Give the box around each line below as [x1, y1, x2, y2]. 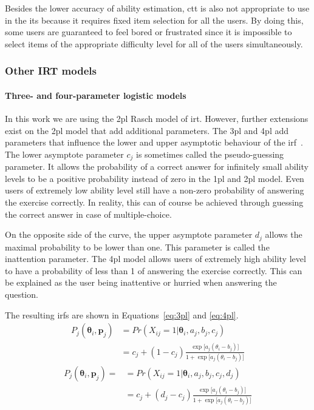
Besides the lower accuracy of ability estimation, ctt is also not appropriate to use [5, 2, 310, 14]
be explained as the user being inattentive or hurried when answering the [5, 276, 277, 289]
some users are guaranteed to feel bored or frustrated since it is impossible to [5, 25, 292, 38]
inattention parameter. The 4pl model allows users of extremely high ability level [5, 252, 306, 265]
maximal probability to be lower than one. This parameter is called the [5, 240, 270, 253]
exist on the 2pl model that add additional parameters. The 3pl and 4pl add [5, 124, 289, 136]
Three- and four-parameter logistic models [5, 89, 186, 101]
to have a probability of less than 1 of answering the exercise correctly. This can [5, 264, 302, 277]
